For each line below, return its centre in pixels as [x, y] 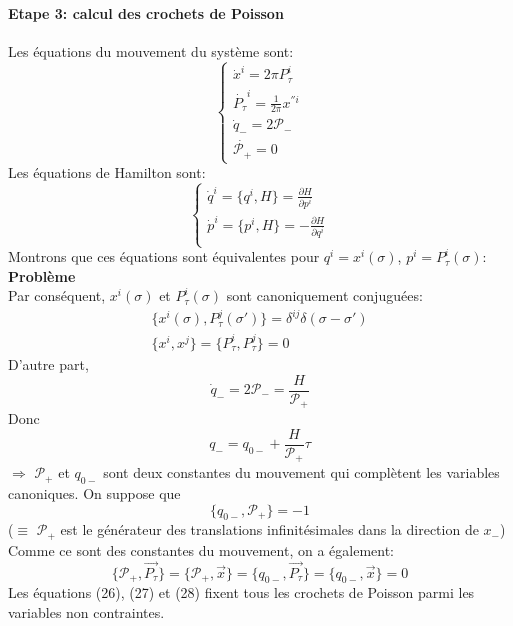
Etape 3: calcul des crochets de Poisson [146, 12]
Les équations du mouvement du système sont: [151, 50]
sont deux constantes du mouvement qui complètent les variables [301, 472]
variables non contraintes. [86, 612]
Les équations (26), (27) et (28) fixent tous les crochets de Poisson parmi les [241, 592]
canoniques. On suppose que [94, 492]
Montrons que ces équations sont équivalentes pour [164, 256]
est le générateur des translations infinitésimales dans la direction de [269, 529]
